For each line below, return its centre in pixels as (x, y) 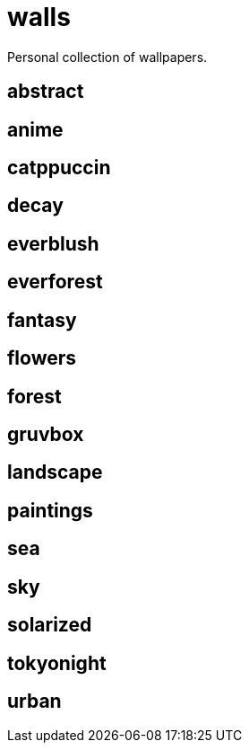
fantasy (42, 320)
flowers (42, 358)
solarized (50, 625)
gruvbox (46, 434)
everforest (55, 282)
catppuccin (59, 168)
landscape (55, 472)
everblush (53, 243)
